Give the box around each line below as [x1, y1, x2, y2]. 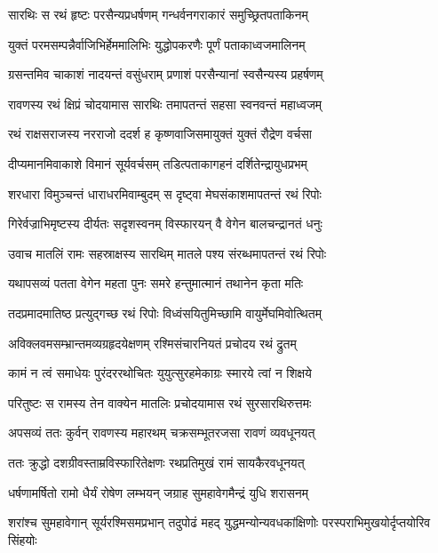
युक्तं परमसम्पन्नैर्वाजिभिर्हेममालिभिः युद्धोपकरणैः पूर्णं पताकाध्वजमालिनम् [8, 35, 306, 53]
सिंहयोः [8, 530, 37, 549]
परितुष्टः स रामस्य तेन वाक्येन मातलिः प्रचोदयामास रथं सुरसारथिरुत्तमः [8, 393, 312, 412]
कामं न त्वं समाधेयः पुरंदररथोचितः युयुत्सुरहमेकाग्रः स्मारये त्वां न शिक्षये [8, 364, 312, 382]
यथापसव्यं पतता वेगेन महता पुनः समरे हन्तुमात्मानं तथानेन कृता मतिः [8, 274, 304, 293]
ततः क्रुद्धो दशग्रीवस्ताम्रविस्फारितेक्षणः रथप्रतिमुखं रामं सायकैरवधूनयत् [8, 453, 305, 471]
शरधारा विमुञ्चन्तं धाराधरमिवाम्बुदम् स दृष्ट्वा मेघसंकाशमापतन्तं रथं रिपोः [8, 184, 322, 203]
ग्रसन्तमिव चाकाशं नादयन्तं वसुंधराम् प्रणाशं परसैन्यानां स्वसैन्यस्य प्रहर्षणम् [8, 65, 323, 84]
